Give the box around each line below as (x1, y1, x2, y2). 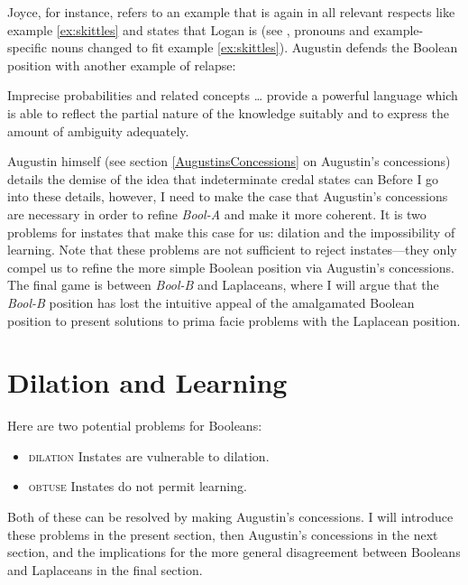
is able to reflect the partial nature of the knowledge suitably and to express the (7, 103, 450, 122)
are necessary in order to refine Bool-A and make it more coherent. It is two (7, 204, 427, 223)
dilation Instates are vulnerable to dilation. (28, 446, 270, 465)
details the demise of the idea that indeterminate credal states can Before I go (7, 169, 439, 188)
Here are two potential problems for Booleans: (7, 416, 262, 435)
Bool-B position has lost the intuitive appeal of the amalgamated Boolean (7, 292, 415, 311)
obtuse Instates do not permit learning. (28, 477, 247, 496)
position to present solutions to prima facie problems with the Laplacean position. (7, 311, 461, 330)
